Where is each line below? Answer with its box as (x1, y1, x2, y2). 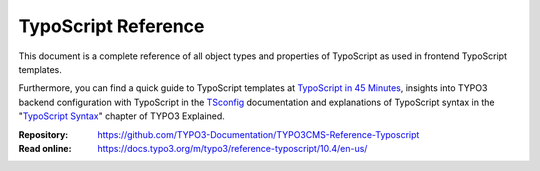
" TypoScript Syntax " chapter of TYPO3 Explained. (18, 110, 225, 122)
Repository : (18, 128, 69, 140)
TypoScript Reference (18, 15, 205, 37)
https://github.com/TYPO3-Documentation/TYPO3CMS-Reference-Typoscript (97, 128, 420, 140)
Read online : (18, 142, 72, 154)
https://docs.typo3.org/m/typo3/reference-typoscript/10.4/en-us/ (97, 142, 368, 154)
